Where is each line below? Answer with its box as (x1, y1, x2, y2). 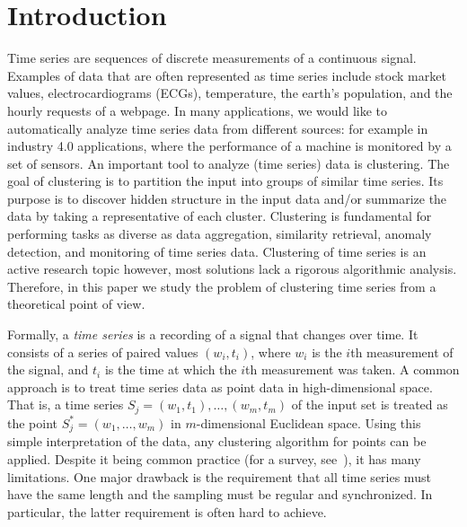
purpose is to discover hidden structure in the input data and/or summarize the (7, 189, 447, 207)
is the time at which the (104, 360, 237, 379)
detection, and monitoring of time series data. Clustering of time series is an (7, 242, 427, 260)
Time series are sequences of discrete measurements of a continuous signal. (7, 48, 417, 67)
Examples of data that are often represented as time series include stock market (7, 66, 446, 84)
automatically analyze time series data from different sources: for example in (7, 119, 428, 137)
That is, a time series (7, 395, 124, 414)
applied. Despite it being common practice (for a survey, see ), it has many (7, 449, 421, 468)
